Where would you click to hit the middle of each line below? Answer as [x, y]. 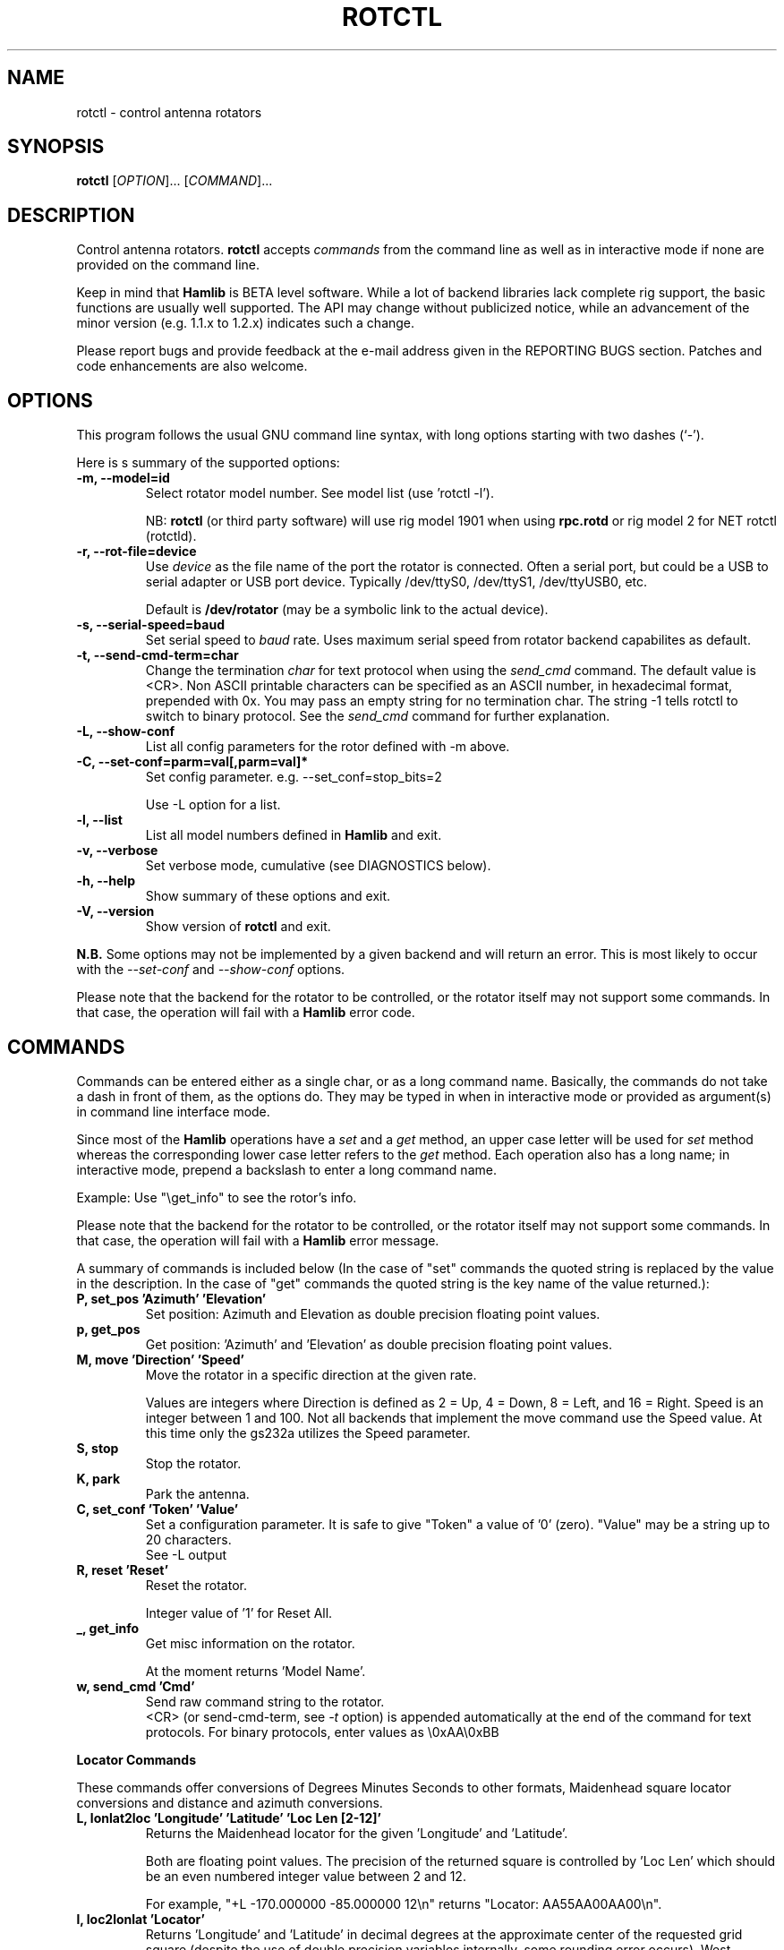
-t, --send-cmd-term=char [158, 655]
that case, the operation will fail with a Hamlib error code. [246, 1013]
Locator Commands [136, 1759]
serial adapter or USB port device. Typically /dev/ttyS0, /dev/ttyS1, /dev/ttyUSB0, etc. [396, 582]
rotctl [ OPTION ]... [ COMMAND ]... [175, 181]
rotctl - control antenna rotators [169, 112]
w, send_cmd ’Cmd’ [136, 1686]
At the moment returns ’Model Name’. [256, 1671]
